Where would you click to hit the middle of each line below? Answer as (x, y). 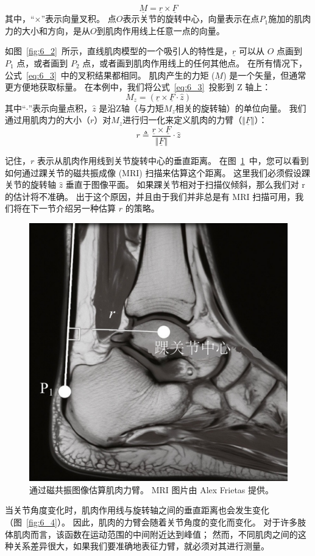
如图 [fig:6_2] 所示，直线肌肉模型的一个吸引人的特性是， (119, 51)
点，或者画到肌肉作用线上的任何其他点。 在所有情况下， (195, 63)
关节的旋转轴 (30, 184)
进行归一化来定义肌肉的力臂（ (182, 120)
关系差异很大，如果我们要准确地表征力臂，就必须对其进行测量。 (141, 546)
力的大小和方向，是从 (48, 30)
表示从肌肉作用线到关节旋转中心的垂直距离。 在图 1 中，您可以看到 (173, 161)
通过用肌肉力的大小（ (48, 120)
